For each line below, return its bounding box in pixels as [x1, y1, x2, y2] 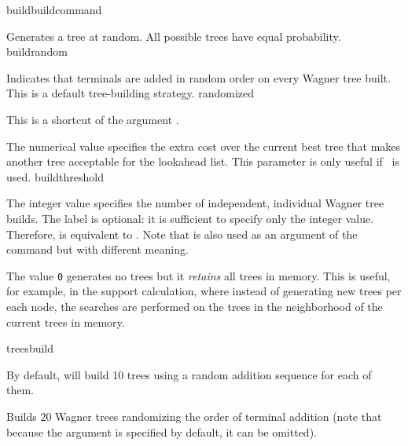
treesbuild [6, 340, 54, 356]
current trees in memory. [6, 313, 125, 330]
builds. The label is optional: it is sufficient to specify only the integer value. [6, 210, 374, 226]
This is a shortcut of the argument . [6, 111, 179, 127]
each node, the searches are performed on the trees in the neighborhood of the [6, 298, 383, 314]
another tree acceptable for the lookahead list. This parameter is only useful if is [6, 153, 399, 170]
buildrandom [6, 43, 68, 60]
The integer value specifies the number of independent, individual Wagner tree [6, 195, 384, 211]
